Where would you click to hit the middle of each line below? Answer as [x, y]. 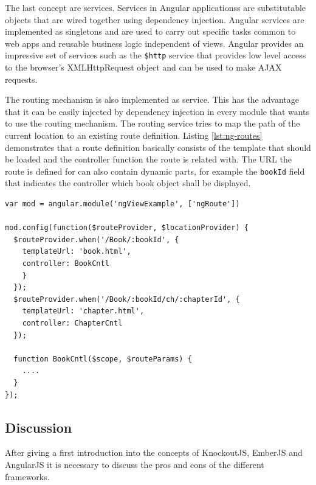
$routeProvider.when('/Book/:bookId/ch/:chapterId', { [127, 299]
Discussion [39, 427]
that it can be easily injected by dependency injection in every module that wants [157, 111]
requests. [21, 79]
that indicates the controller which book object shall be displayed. [128, 183]
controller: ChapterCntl [72, 323]
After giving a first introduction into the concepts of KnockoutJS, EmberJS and [154, 452]
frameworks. [27, 476]
